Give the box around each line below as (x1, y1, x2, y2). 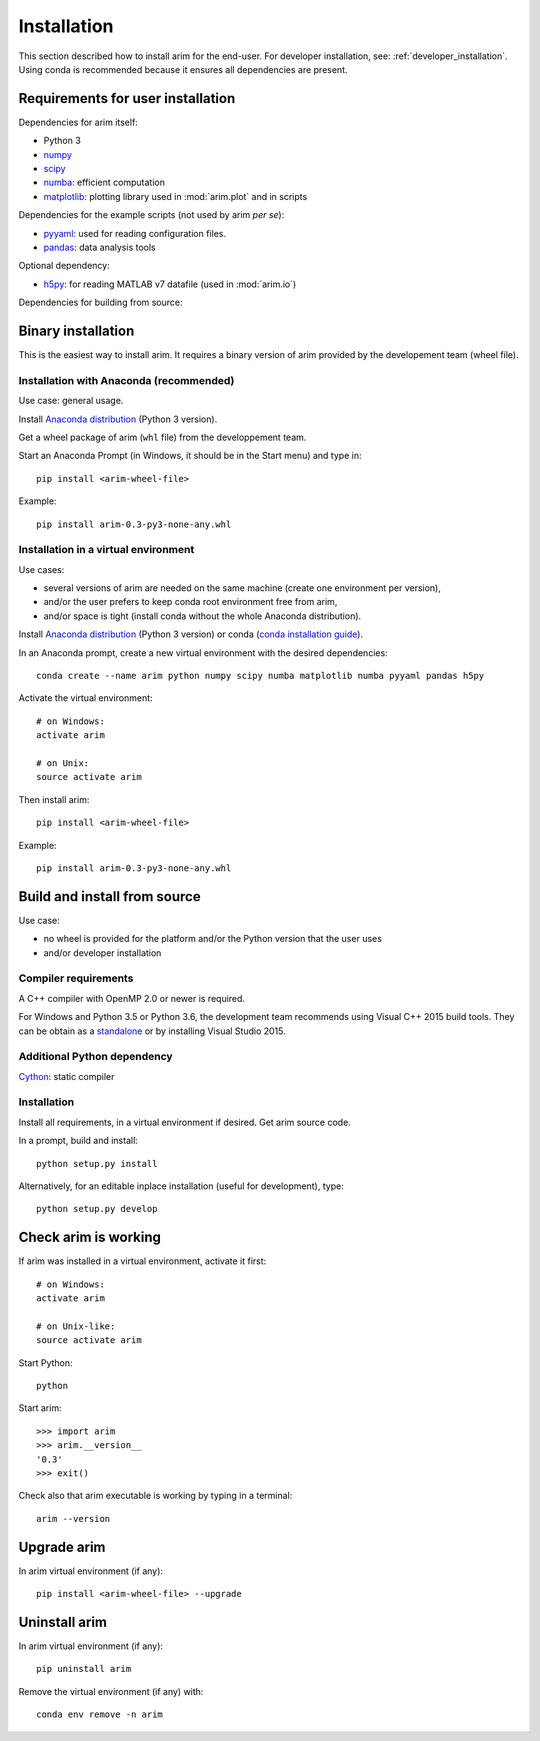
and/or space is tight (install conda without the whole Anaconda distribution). (43, 610, 362, 622)
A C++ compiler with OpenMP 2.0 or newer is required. (18, 992, 245, 1004)
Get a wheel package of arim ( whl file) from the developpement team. (18, 431, 307, 443)
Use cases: (18, 563, 65, 575)
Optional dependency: (18, 260, 110, 272)
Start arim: (18, 1402, 62, 1414)
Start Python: (18, 1356, 74, 1369)
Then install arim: (18, 793, 90, 805)
